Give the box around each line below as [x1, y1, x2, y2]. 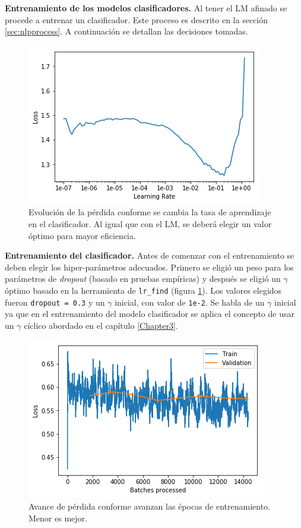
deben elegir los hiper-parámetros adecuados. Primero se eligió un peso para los [5, 260, 294, 273]
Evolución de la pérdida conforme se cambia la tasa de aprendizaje [28, 206, 271, 218]
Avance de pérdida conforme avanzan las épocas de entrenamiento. [28, 500, 271, 513]
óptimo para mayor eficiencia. [28, 229, 136, 241]
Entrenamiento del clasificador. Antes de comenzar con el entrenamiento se [5, 249, 294, 262]
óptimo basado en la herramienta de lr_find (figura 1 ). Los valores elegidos [5, 284, 282, 296]
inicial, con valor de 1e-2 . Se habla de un [115, 296, 265, 308]
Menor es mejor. [28, 511, 87, 524]
